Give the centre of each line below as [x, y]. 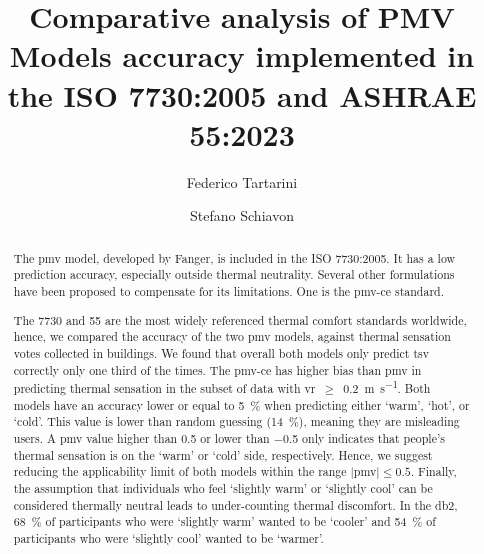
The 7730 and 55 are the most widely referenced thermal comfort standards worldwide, [240, 319]
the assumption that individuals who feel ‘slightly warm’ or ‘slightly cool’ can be [223, 488]
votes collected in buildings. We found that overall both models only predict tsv [221, 352]
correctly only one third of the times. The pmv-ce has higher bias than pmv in [217, 369]
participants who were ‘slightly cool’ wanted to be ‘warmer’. [168, 538]
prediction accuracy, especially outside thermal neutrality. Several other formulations [234, 274]
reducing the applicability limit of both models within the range [180, 471]
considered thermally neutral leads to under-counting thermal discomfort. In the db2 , [235, 504]
